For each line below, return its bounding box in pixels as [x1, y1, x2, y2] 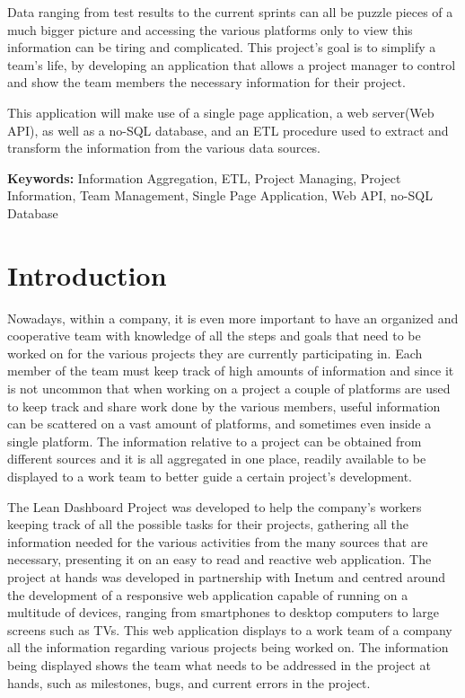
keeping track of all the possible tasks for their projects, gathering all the [7, 515, 409, 534]
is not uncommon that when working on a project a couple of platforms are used [7, 379, 451, 398]
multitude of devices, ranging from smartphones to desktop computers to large [7, 603, 439, 622]
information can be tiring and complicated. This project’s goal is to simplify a [7, 38, 436, 57]
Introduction [7, 256, 167, 293]
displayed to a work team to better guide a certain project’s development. [7, 467, 413, 485]
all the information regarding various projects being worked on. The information [7, 638, 449, 657]
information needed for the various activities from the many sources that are [7, 532, 428, 551]
